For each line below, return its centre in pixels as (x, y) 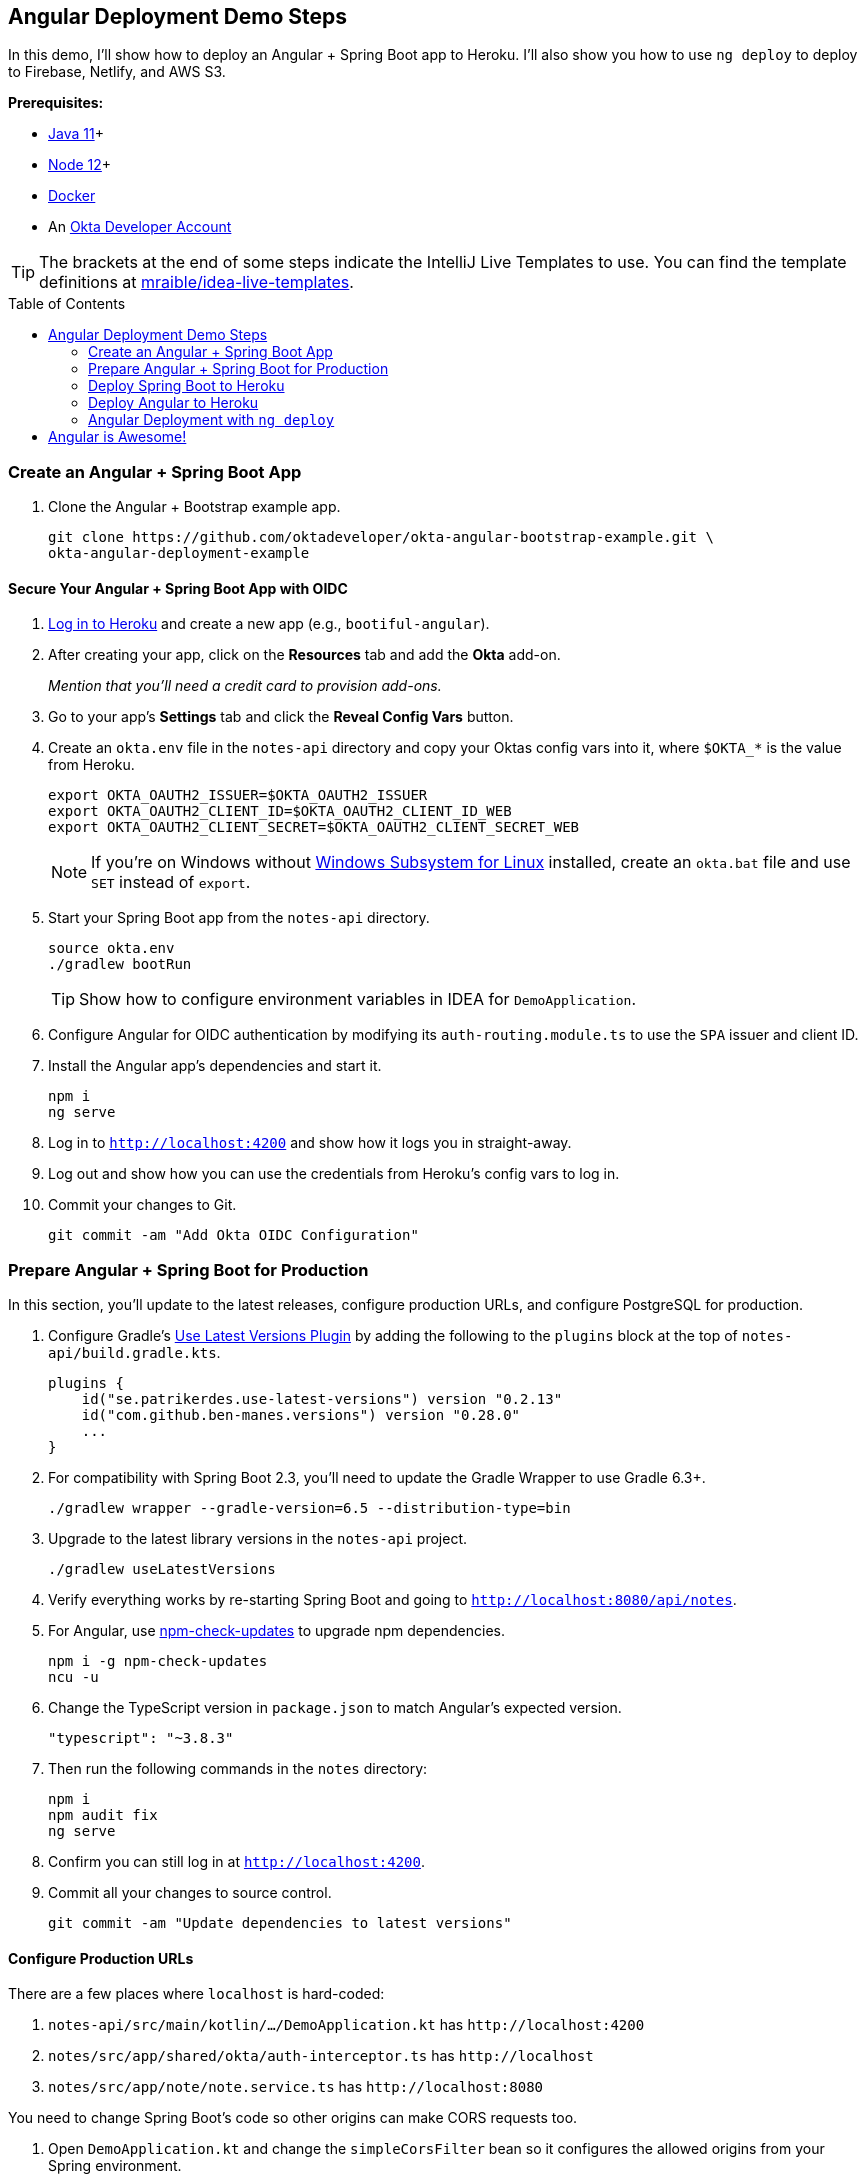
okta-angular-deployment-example (179, 553)
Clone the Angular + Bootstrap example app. (194, 507)
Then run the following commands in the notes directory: (238, 1769)
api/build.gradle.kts (132, 1353)
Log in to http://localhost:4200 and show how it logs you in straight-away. (310, 1143)
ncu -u (73, 1677)
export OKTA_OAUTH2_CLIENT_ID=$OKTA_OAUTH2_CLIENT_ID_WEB (280, 811)
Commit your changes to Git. (142, 1205)
